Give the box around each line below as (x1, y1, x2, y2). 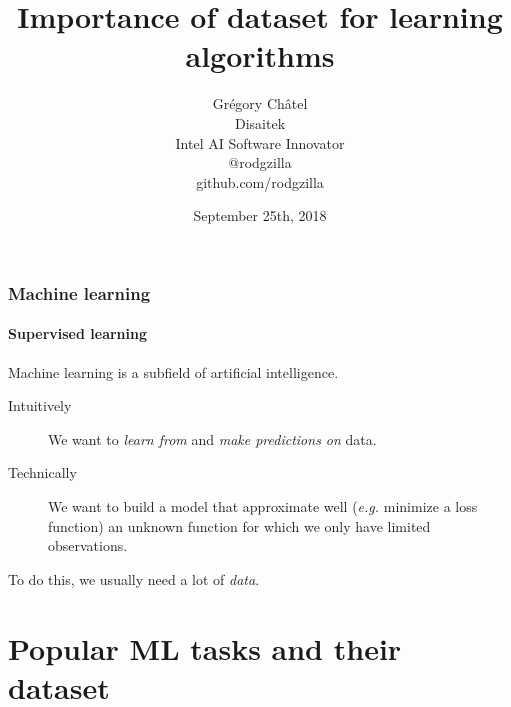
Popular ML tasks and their (8, 627, 402, 668)
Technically (8, 462, 77, 483)
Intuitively (8, 395, 72, 416)
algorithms (185, 35, 335, 76)
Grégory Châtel (212, 93, 308, 114)
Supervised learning (8, 323, 148, 344)
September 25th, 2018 (193, 205, 327, 226)
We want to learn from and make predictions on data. (48, 428, 377, 449)
